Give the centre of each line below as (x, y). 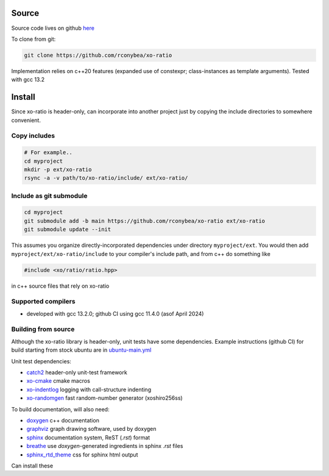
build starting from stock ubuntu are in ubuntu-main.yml (81, 350)
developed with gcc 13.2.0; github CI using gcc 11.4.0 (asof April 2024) (115, 313)
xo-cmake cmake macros (58, 381)
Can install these (32, 466)
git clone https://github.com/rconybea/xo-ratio (98, 55)
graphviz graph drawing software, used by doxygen (91, 429)
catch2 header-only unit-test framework (77, 372)
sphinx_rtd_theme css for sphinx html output (82, 455)
